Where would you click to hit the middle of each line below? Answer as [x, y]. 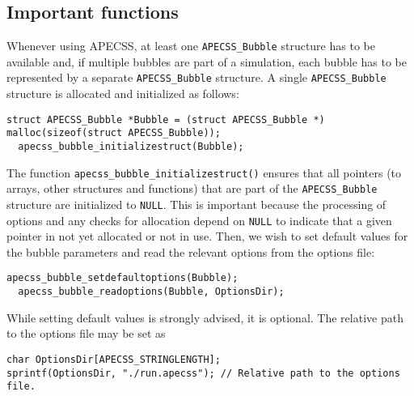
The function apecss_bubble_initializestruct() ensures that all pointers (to [204, 172]
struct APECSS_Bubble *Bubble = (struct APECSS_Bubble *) [166, 119]
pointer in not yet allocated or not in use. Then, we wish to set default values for [207, 236]
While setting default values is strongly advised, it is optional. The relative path [205, 317]
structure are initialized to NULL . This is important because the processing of [196, 204]
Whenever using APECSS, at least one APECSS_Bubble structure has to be [191, 46]
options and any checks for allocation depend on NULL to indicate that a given [199, 220]
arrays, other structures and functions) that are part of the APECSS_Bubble [192, 188]
